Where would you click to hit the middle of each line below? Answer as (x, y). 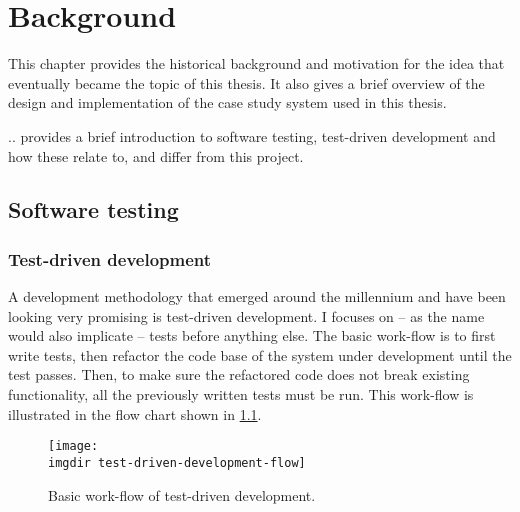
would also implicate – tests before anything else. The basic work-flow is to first (252, 335)
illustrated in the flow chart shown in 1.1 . (135, 413)
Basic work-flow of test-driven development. (182, 494)
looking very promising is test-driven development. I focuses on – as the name (246, 315)
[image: (73, 446)
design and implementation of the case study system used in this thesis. (227, 102)
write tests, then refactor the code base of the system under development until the (260, 354)
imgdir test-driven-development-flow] (177, 462)
